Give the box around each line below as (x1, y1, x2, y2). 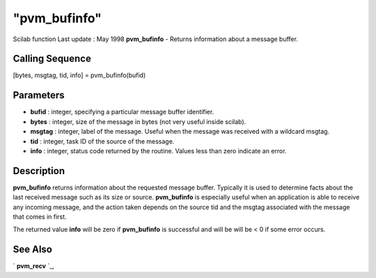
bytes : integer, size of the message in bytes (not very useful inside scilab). (30, 117, 246, 125)
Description (13, 164, 65, 177)
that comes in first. (13, 213, 67, 221)
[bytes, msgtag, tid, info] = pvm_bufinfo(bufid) (13, 71, 146, 79)
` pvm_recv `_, (13, 262, 55, 270)
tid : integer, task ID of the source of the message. (30, 137, 175, 146)
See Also (13, 244, 52, 256)
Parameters (13, 89, 65, 101)
